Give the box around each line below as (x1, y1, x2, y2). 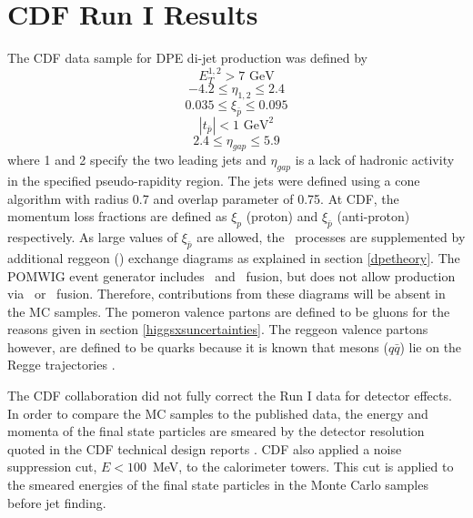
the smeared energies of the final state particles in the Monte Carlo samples (7, 475, 428, 494)
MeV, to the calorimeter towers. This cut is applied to (152, 457, 454, 476)
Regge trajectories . (7, 355, 116, 374)
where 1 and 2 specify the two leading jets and (7, 150, 267, 169)
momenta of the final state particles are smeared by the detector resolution (7, 422, 425, 441)
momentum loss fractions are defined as (7, 207, 227, 226)
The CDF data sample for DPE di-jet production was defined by (7, 48, 367, 67)
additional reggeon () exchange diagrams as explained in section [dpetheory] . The (7, 248, 460, 267)
